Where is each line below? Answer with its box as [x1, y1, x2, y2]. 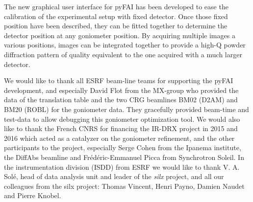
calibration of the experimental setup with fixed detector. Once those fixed [4, 11, 228, 21]
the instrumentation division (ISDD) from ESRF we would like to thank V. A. [4, 161, 240, 172]
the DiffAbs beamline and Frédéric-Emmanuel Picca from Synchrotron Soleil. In [4, 152, 244, 162]
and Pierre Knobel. [4, 190, 61, 201]
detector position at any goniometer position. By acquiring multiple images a [4, 30, 235, 40]
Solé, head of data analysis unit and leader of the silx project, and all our [4, 171, 224, 181]
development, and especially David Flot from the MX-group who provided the [4, 85, 239, 95]
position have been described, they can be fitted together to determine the [4, 21, 228, 31]
